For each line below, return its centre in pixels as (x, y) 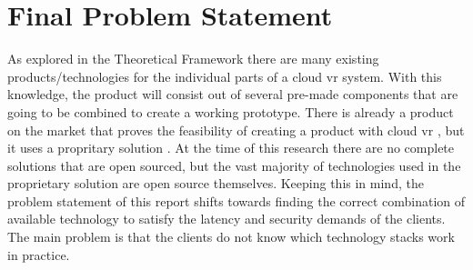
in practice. (39, 254)
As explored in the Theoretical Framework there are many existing (193, 59)
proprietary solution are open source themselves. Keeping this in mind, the (216, 183)
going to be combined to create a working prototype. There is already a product (231, 111)
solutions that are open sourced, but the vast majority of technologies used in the (234, 165)
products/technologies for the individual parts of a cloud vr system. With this (225, 76)
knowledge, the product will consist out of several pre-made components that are (233, 94)
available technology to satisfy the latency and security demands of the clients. (226, 219)
